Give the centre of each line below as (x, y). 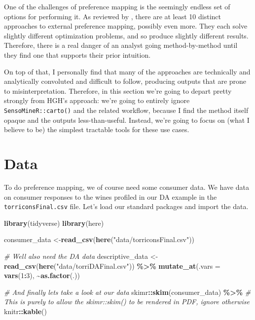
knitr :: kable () (25, 311)
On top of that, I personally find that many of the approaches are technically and (127, 71)
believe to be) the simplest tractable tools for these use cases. (97, 129)
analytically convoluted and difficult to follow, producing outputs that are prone (125, 81)
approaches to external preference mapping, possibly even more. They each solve (126, 26)
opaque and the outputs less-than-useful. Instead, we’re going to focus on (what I (127, 120)
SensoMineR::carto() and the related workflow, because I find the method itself (126, 110)
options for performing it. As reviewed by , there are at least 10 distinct (112, 16)
